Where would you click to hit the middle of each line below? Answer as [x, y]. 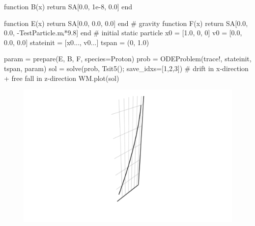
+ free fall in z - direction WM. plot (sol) [62, 78]
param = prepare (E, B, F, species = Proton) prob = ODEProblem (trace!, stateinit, [128, 59]
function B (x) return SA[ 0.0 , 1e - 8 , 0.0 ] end [68, 6]
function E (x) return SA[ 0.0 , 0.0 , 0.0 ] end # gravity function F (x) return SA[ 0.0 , [126, 23]
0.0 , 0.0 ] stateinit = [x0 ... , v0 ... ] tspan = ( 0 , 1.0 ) [77, 42]
